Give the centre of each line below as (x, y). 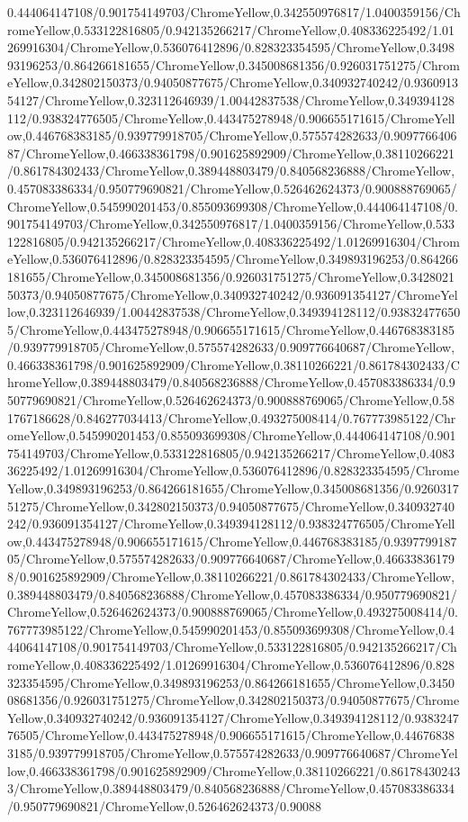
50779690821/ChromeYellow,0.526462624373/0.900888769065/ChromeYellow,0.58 (231, 400)
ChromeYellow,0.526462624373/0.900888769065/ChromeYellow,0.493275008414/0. (233, 612)
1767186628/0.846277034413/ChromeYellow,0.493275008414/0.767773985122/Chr (232, 417)
